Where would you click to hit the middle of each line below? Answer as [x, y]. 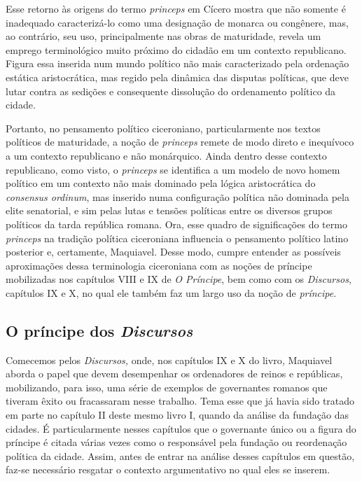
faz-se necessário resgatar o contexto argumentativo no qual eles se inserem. [168, 469]
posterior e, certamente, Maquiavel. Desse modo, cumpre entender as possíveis [173, 252]
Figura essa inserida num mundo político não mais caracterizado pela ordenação [177, 63]
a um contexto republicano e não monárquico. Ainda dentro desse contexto [166, 155]
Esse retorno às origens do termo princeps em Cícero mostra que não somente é [176, 8]
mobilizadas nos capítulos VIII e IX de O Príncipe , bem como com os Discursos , [179, 279]
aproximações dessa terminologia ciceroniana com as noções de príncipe [159, 265]
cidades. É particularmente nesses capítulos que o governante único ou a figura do [181, 428]
